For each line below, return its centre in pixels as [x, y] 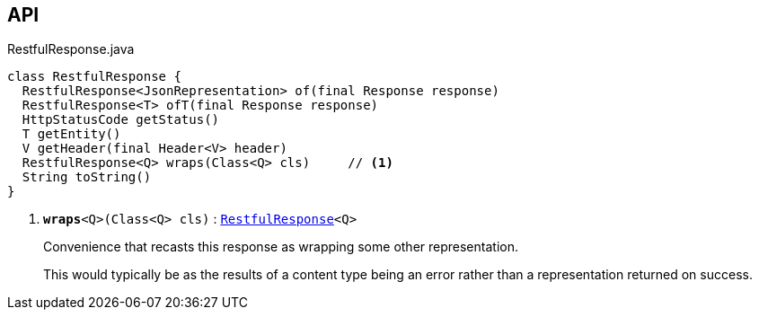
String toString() [87, 177]
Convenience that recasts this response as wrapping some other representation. [281, 247]
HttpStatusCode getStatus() [121, 120]
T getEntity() [71, 134]
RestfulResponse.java [71, 49]
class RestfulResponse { [94, 77]
